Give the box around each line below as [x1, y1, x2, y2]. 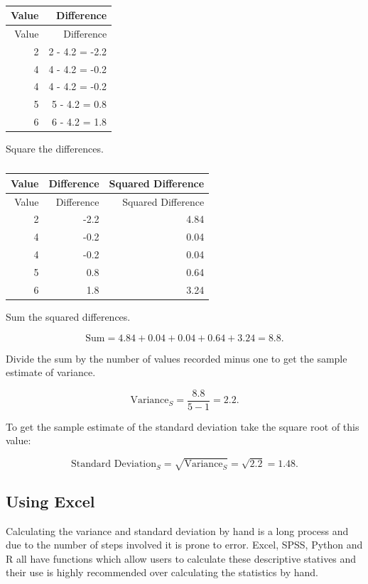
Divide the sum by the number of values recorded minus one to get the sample [6, 351, 347, 365]
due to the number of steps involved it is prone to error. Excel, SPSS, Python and [6, 537, 363, 552]
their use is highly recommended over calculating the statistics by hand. [6, 565, 318, 580]
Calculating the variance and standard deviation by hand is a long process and [6, 523, 349, 538]
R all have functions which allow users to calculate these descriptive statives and [6, 551, 357, 566]
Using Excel [6, 490, 95, 512]
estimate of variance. [6, 365, 96, 380]
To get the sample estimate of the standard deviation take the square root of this [6, 419, 359, 434]
